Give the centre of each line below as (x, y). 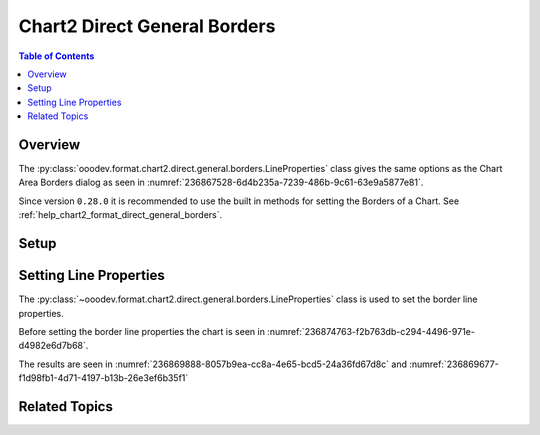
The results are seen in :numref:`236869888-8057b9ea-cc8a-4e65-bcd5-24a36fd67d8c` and (213, 364)
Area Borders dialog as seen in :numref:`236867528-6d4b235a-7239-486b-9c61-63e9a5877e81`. (221, 182)
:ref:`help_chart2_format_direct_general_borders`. (120, 215)
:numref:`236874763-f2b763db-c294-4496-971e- (370, 331)
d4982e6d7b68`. (53, 346)
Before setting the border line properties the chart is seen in (141, 331)
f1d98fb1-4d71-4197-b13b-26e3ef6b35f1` (103, 378)
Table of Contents (56, 56)
